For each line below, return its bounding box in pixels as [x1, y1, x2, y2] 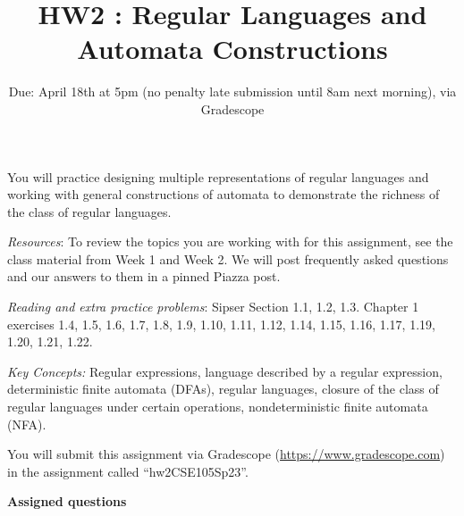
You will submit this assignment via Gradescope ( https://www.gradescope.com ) [7, 445, 445, 463]
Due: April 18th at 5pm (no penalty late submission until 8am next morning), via [8, 82, 457, 101]
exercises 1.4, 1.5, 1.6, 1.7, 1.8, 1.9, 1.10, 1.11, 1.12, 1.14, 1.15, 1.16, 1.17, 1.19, [7, 314, 435, 333]
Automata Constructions [77, 30, 388, 67]
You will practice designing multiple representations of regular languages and [7, 167, 429, 186]
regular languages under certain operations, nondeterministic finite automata [7, 397, 428, 416]
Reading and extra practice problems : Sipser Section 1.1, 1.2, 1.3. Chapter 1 [7, 297, 419, 316]
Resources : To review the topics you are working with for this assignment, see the [7, 232, 453, 251]
